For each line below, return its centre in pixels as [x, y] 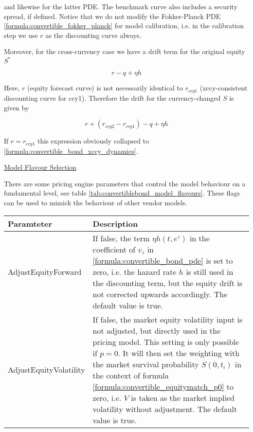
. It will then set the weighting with [179, 353]
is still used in [210, 271]
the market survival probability [146, 364]
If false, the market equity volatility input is [168, 319]
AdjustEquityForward [45, 271]
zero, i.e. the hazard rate [135, 271]
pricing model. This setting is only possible [166, 342]
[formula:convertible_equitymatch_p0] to [163, 386]
